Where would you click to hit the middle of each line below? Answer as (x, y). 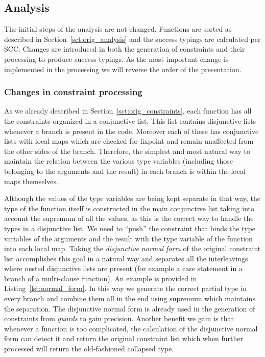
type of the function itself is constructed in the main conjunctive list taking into (129, 208)
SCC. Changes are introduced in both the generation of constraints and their (125, 49)
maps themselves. (31, 181)
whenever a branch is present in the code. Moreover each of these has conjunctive (131, 131)
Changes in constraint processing (73, 92)
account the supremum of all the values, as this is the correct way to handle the (129, 218)
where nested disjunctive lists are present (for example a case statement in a (123, 268)
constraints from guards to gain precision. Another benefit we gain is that (119, 318)
